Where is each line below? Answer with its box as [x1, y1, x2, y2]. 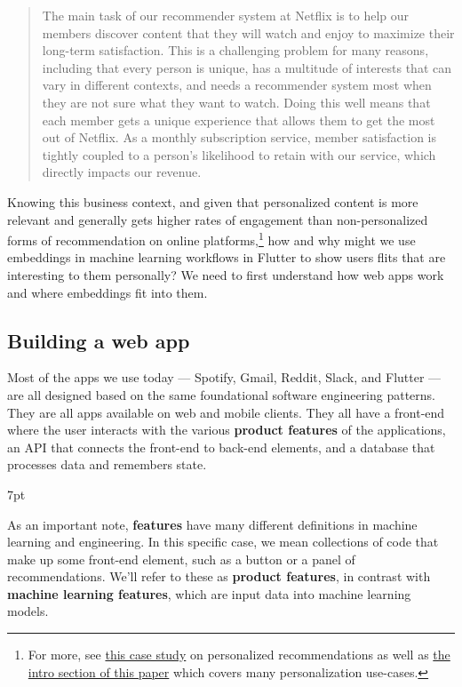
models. [7, 602, 49, 620]
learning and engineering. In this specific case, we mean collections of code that [7, 532, 439, 551]
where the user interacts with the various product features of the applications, [7, 420, 446, 439]
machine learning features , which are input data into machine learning [7, 584, 411, 603]
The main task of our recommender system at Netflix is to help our [42, 6, 410, 24]
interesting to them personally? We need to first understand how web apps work [7, 265, 444, 284]
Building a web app [7, 326, 190, 354]
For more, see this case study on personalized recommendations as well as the [28, 645, 450, 664]
